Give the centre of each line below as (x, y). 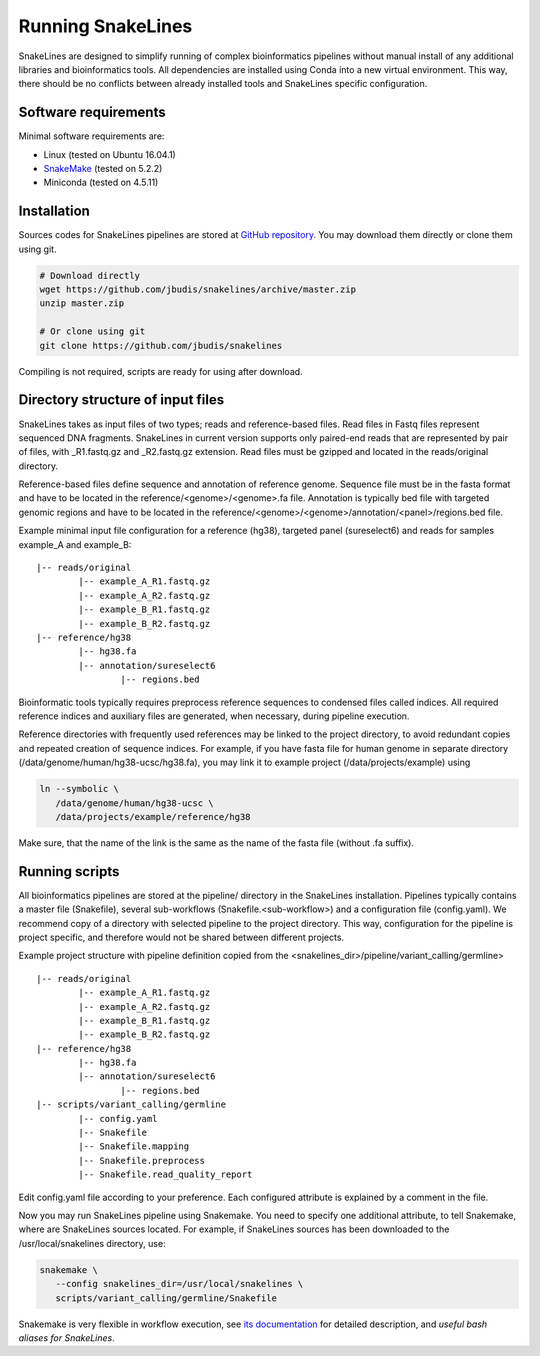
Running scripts (69, 871)
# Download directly (89, 275)
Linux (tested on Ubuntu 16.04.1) (110, 154)
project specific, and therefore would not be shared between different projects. (181, 937)
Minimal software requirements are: (91, 136)
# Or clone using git (92, 331)
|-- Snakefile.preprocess (141, 1160)
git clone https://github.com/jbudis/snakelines (161, 345)
